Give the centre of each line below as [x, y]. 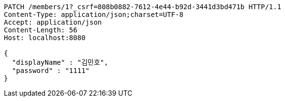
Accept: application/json [53, 22]
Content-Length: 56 [41, 30]
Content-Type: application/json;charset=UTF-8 [94, 14]
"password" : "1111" [51, 71]
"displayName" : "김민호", [60, 62]
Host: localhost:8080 [45, 38]
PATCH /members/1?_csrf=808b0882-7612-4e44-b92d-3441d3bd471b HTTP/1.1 [143, 7]
